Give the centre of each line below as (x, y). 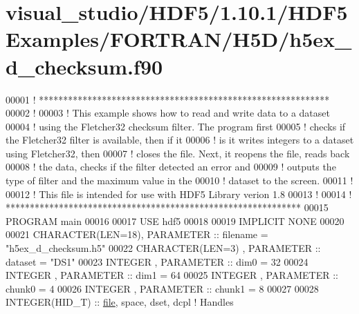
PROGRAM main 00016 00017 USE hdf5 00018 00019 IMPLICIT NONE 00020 (175, 220)
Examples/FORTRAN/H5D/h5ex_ (179, 39)
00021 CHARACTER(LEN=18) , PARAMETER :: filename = (137, 234)
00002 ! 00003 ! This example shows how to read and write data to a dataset (168, 113)
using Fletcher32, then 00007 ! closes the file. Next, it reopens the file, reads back (178, 153)
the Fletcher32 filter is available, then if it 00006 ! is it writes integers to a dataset (180, 140)
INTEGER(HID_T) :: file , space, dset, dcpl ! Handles (120, 302)
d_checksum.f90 (84, 66)
